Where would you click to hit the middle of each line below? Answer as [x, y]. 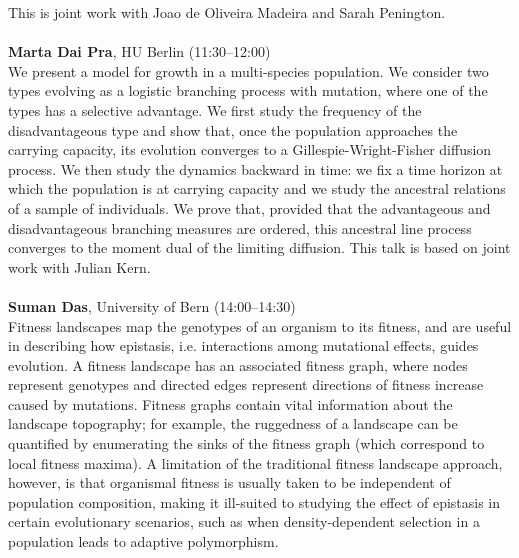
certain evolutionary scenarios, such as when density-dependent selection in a [244, 521]
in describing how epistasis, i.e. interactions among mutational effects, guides [243, 345]
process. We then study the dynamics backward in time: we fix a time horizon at [255, 168]
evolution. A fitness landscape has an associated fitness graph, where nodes [238, 364]
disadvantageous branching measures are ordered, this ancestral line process [240, 227]
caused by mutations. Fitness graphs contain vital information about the [230, 403]
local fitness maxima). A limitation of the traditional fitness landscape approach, [255, 462]
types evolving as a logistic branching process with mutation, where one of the [248, 90]
